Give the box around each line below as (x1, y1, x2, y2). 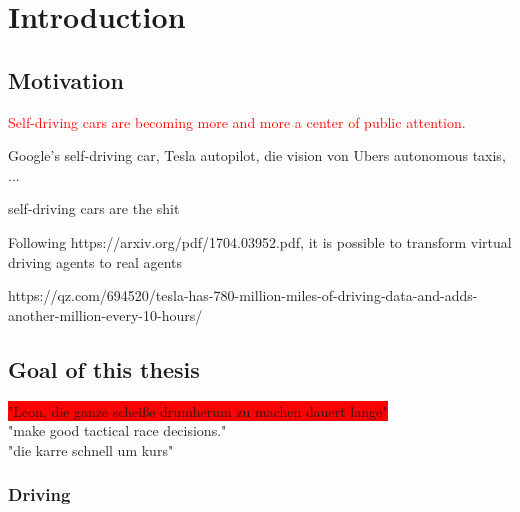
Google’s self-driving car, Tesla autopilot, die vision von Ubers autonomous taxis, (8, 145, 506, 166)
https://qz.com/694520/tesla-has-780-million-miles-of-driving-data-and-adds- (8, 285, 478, 306)
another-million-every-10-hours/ (8, 304, 203, 325)
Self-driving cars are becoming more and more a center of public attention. (8, 111, 466, 132)
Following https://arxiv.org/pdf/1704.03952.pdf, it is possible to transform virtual (8, 231, 512, 252)
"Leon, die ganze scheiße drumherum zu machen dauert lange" (8, 400, 388, 421)
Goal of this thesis (8, 353, 200, 384)
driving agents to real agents (8, 251, 183, 272)
